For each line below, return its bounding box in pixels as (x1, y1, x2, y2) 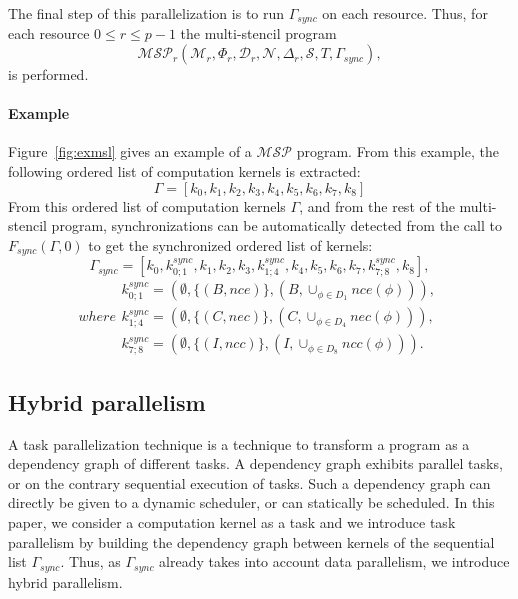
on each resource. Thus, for (322, 3, 488, 23)
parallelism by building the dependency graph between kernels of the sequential (8, 531, 495, 552)
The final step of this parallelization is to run (8, 3, 285, 23)
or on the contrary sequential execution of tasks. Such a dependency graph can (8, 472, 491, 493)
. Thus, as (60, 551, 121, 572)
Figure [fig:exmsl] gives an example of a (8, 141, 252, 162)
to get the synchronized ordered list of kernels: (88, 234, 373, 255)
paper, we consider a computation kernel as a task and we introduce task (8, 511, 456, 532)
